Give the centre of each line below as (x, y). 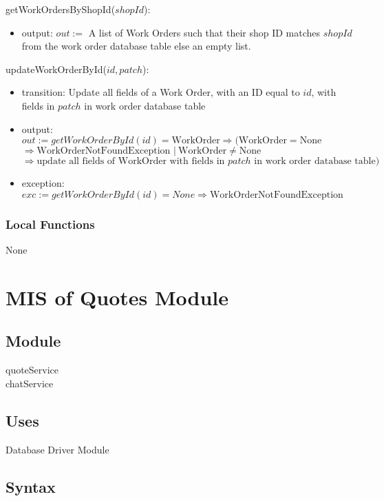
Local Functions (50, 224)
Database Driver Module (57, 449)
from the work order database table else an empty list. (136, 46)
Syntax (31, 486)
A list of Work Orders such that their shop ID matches (204, 32)
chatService (30, 383)
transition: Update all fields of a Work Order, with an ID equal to (161, 92)
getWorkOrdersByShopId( (61, 9)
